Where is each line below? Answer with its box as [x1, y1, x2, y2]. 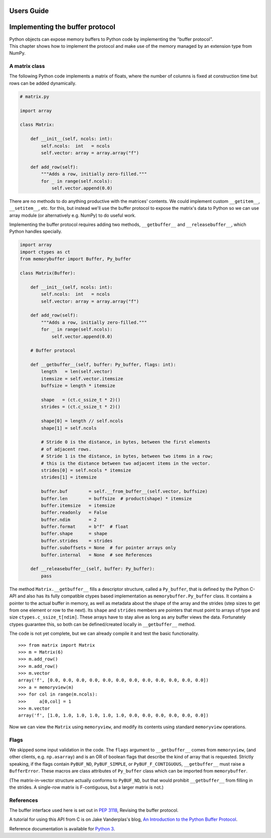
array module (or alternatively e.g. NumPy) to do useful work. [9, 212, 137, 218]
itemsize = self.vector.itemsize [41, 375, 123, 382]
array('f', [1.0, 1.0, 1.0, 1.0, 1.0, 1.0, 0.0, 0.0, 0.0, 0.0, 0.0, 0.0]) [18, 713, 209, 718]
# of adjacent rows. [41, 446, 92, 452]
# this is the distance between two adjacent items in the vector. [41, 461, 211, 466]
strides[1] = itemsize [41, 475, 97, 480]
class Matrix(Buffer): [20, 270, 76, 276]
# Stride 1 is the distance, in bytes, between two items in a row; [41, 453, 213, 459]
